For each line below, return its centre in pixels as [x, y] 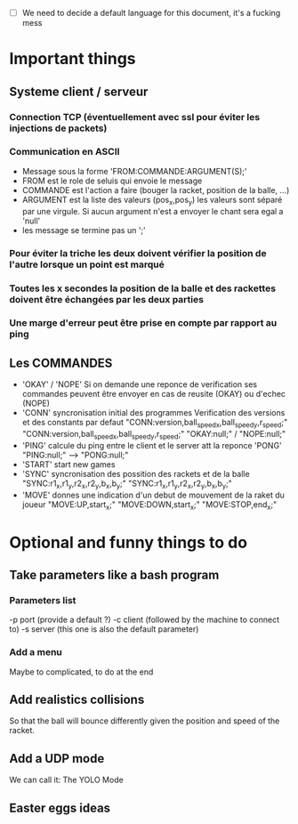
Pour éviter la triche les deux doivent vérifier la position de [138, 253]
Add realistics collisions [77, 699]
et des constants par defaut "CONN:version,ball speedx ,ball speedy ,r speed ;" [155, 424]
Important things [72, 59]
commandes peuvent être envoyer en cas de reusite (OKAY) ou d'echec [154, 394]
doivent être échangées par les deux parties [107, 299]
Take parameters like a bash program [114, 575]
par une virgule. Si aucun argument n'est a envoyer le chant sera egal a [153, 211]
